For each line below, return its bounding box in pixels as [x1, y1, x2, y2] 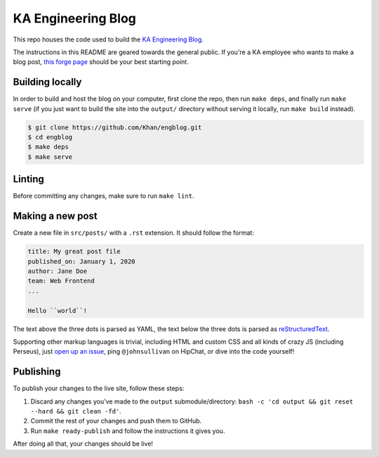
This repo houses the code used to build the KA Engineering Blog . [13, 35, 204, 44]
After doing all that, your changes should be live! [13, 439, 154, 448]
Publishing [13, 366, 61, 378]
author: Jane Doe [27, 267, 88, 275]
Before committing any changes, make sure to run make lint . [13, 192, 194, 200]
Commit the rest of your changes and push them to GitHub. [30, 417, 202, 425]
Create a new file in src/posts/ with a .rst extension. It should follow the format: [13, 228, 254, 237]
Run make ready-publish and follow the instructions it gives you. [30, 426, 225, 435]
